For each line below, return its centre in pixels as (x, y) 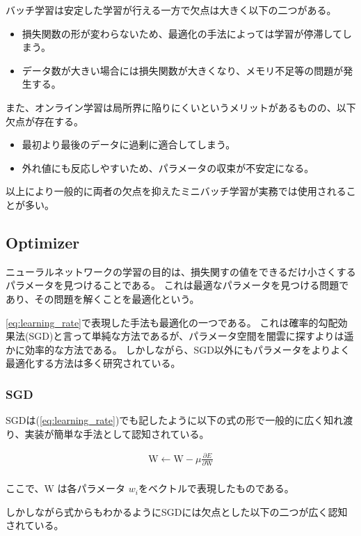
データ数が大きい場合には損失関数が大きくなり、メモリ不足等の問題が (183, 70)
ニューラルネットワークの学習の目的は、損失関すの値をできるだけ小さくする (181, 271)
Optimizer (43, 242)
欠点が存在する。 (45, 121)
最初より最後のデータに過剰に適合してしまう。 (129, 144)
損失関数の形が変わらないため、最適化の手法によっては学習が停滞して (182, 33)
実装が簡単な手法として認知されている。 (117, 433)
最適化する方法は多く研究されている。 (93, 363)
